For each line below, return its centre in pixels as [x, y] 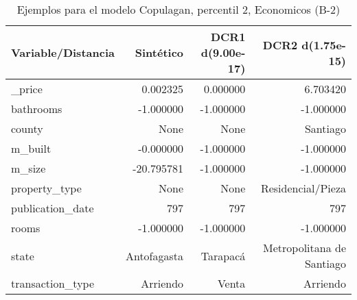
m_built [31, 148]
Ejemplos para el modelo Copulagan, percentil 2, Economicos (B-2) [178, 9]
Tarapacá [223, 255]
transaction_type [53, 283]
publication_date [53, 208]
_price [27, 89]
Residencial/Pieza [303, 188]
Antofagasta [154, 255]
